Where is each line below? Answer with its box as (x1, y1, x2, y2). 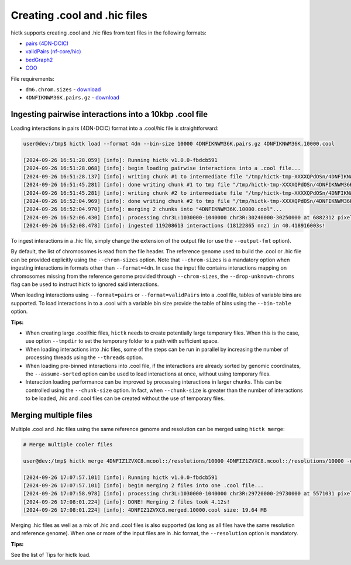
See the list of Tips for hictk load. (11, 552, 91, 559)
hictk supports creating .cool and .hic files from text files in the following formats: (11, 29, 207, 36)
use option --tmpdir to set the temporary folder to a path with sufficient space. (25, 337, 219, 344)
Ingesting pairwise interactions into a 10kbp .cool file (11, 109, 208, 119)
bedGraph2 (25, 56, 53, 63)
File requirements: (11, 75, 55, 82)
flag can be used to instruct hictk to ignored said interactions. (11, 281, 159, 288)
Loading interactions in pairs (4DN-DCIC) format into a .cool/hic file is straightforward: (11, 125, 219, 132)
